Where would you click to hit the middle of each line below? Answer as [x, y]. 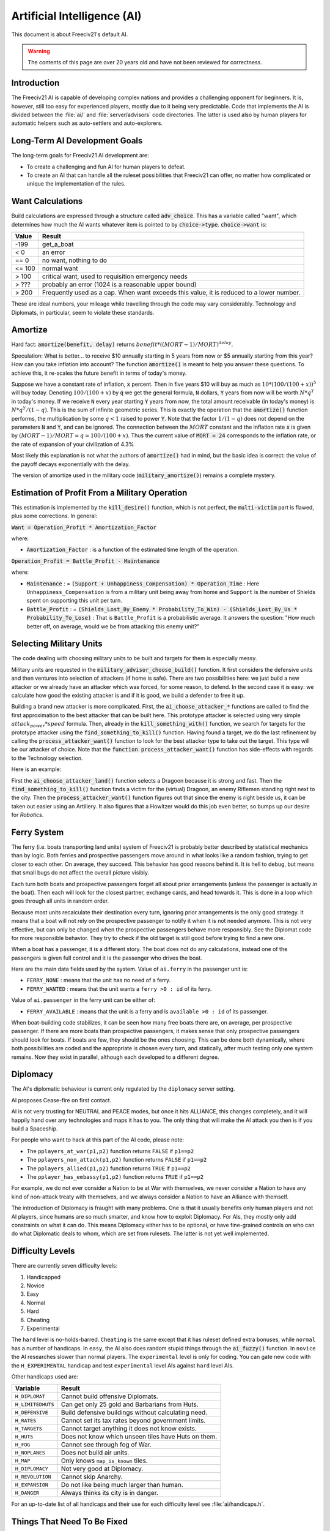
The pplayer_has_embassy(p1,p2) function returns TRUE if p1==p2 [115, 1177]
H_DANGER [27, 1493]
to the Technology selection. [47, 758]
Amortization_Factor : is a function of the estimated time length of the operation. [133, 550]
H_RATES [26, 1420]
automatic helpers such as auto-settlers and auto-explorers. [87, 123]
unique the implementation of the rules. [76, 184]
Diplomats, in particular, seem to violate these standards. [83, 312]
